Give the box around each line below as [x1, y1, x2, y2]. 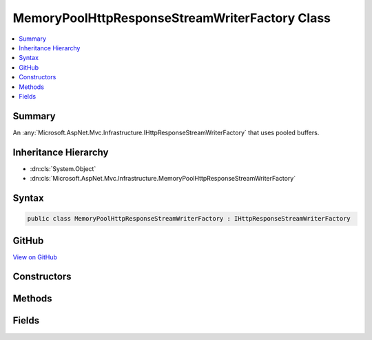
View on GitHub [12, 252, 58, 261]
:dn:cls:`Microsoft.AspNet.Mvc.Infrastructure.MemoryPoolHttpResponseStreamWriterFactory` [30, 174, 296, 183]
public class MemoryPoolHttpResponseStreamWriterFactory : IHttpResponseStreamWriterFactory [27, 214, 351, 223]
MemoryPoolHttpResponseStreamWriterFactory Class [12, 10, 331, 26]
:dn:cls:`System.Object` [30, 164, 96, 172]
